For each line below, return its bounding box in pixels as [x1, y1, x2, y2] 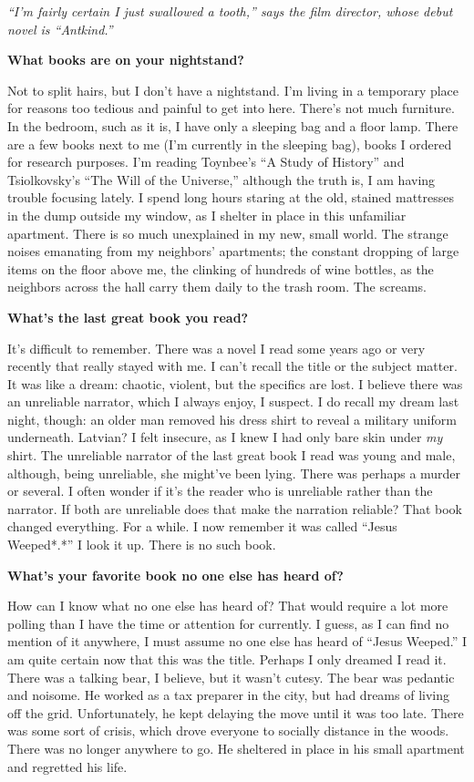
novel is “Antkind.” [7, 19, 113, 38]
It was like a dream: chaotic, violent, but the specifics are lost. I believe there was [7, 374, 463, 393]
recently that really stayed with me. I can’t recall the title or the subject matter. [7, 356, 458, 376]
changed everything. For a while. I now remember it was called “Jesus [7, 517, 397, 536]
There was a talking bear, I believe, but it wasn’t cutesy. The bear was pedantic [7, 667, 455, 686]
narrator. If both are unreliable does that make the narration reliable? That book [7, 499, 462, 518]
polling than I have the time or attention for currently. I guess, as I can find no [7, 613, 449, 633]
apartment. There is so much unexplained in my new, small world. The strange [7, 223, 448, 242]
